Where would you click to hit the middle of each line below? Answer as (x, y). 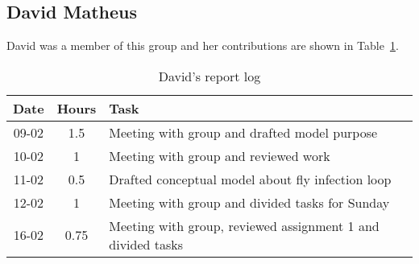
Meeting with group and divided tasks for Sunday (249, 202)
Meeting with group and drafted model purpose (243, 132)
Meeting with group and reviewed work (220, 155)
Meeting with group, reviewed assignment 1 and (244, 225)
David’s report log (209, 76)
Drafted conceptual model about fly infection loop (250, 179)
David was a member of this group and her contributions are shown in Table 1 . (203, 45)
